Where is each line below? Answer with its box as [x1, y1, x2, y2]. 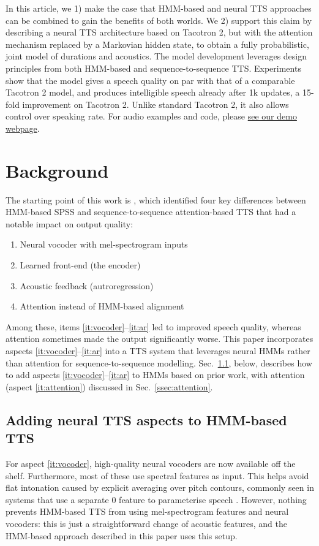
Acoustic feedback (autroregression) [20, 279, 154, 292]
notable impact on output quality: [6, 217, 133, 230]
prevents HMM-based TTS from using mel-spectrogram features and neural [6, 505, 289, 518]
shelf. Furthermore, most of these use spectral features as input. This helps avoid [6, 469, 309, 482]
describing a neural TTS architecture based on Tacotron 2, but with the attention [6, 26, 313, 39]
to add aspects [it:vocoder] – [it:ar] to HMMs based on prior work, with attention [6, 368, 305, 381]
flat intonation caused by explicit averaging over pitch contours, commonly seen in [6, 481, 314, 494]
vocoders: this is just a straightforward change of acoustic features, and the [6, 517, 288, 529]
